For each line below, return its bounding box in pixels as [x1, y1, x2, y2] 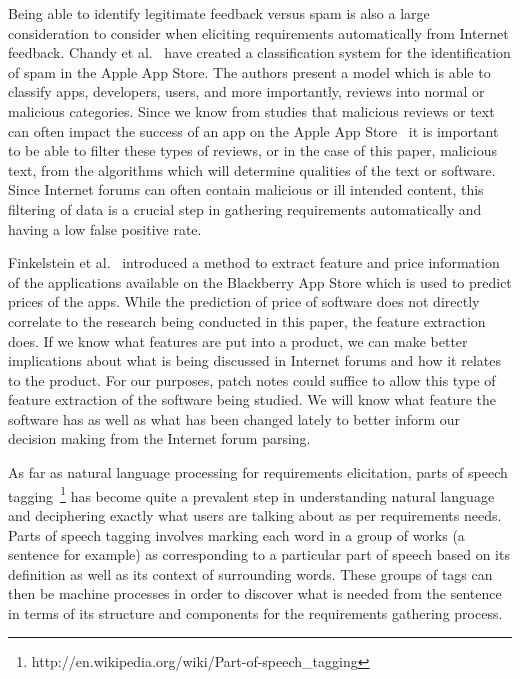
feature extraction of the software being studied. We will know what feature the [8, 389, 496, 410]
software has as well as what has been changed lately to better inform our [8, 408, 461, 429]
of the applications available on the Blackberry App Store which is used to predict [8, 271, 512, 292]
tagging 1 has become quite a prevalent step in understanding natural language [8, 482, 495, 506]
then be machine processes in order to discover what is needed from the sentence [8, 583, 502, 604]
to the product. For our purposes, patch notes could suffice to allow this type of [8, 369, 496, 390]
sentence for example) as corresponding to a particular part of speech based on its [8, 544, 510, 565]
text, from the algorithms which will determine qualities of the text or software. [8, 159, 496, 180]
